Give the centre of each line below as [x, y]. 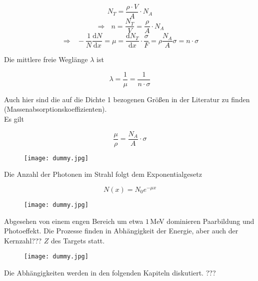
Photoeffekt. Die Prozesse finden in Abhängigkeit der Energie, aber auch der [121, 231]
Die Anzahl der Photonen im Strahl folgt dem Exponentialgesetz [103, 174]
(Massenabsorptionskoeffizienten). [55, 109]
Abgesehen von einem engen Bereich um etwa [74, 221]
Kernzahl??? [23, 240]
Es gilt [14, 119]
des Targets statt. [78, 240]
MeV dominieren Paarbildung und [202, 221]
